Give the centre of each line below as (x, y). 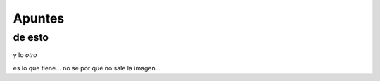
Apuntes (39, 18)
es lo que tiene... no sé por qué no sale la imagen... (87, 68)
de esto (31, 37)
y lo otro (25, 55)
